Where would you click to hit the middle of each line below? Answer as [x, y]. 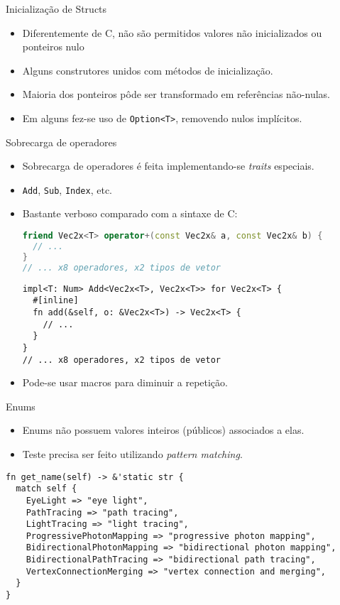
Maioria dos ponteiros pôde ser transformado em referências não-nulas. [176, 94]
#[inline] [56, 301]
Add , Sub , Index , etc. [67, 189]
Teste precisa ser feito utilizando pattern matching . [132, 453]
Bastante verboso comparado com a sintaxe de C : [130, 213]
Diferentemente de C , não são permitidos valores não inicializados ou [172, 32]
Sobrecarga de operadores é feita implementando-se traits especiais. [168, 166]
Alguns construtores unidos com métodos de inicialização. [148, 70]
